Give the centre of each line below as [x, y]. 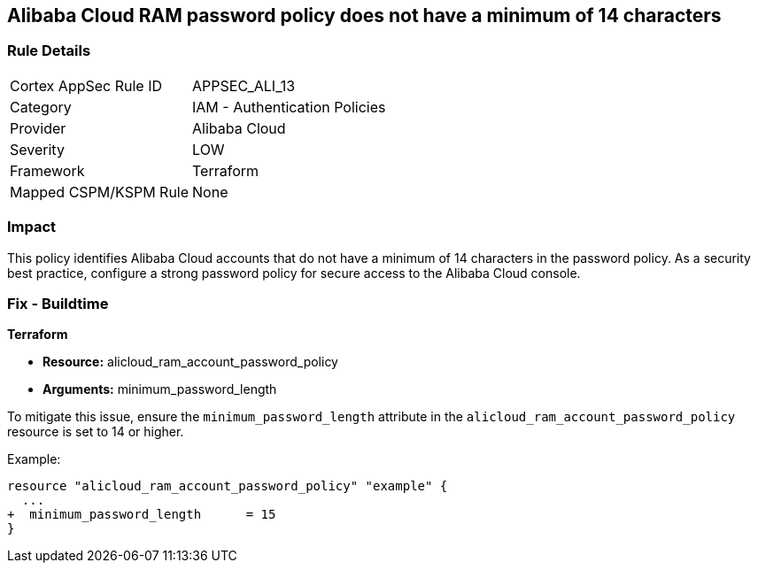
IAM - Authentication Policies [289, 107]
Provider [38, 128]
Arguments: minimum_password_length [160, 389]
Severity [37, 149]
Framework [47, 170]
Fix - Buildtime [58, 303]
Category [41, 107]
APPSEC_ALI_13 [244, 85]
